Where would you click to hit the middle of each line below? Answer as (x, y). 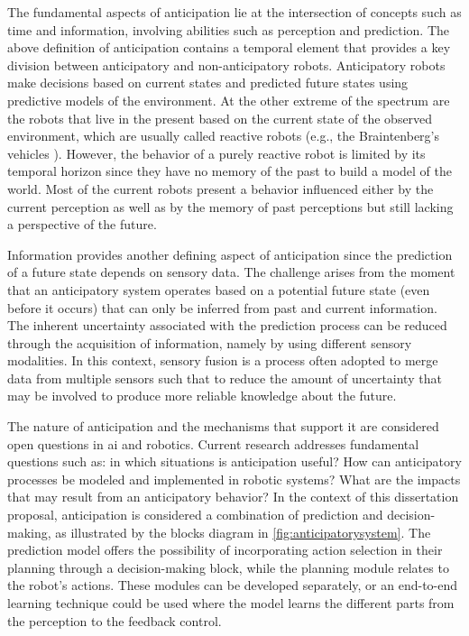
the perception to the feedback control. (115, 620)
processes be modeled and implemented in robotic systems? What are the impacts (234, 479)
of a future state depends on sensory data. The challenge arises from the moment (231, 272)
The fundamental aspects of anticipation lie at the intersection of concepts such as (234, 12)
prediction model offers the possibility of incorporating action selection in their (225, 550)
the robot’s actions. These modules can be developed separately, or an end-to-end (233, 585)
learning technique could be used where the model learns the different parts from (231, 603)
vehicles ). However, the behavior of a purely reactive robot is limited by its (216, 153)
